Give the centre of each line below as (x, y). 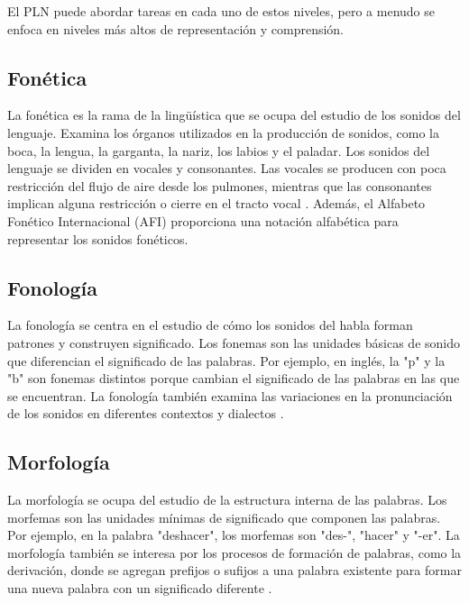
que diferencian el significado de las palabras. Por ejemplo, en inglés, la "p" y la (226, 360)
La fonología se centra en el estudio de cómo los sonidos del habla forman (210, 325)
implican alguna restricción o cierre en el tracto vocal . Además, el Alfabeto (216, 203)
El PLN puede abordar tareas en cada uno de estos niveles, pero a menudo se (221, 11)
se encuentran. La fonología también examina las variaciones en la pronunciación (230, 395)
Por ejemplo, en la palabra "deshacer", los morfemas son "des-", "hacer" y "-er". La (234, 535)
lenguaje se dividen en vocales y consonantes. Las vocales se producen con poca (227, 168)
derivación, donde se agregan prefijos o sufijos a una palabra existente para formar (234, 570)
